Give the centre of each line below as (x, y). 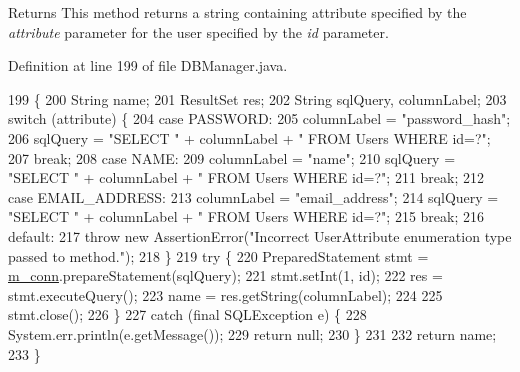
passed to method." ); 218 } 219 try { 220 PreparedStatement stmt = (218, 255)
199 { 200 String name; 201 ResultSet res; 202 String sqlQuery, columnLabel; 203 (257, 98)
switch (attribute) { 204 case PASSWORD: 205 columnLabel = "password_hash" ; (259, 118)
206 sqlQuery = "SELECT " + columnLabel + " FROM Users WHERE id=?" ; (249, 137)
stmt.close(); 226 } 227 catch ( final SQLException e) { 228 (187, 314)
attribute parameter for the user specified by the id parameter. (198, 31)
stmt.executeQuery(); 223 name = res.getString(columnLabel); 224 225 (225, 294)
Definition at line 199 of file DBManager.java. (148, 65)
